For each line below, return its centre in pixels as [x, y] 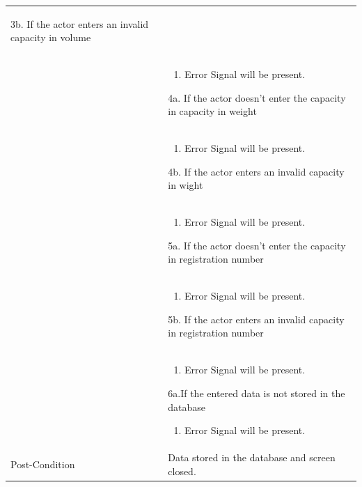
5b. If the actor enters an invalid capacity [256, 319]
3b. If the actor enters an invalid [80, 23]
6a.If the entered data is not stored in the [257, 393]
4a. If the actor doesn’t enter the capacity [257, 97]
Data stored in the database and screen [252, 457]
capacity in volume [51, 37]
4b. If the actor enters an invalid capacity [256, 171]
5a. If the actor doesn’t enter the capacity [257, 245]
